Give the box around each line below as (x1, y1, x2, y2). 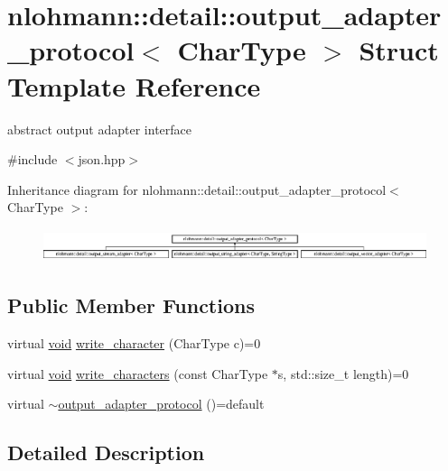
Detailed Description (7, 439, 205, 466)
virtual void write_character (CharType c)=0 (7, 334, 261, 353)
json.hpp (78, 150, 126, 169)
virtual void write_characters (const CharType (7, 364, 268, 383)
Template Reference (7, 67, 261, 104)
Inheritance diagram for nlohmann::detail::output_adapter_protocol (7, 180, 387, 199)
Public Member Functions (7, 291, 255, 319)
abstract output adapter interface (7, 119, 191, 138)
